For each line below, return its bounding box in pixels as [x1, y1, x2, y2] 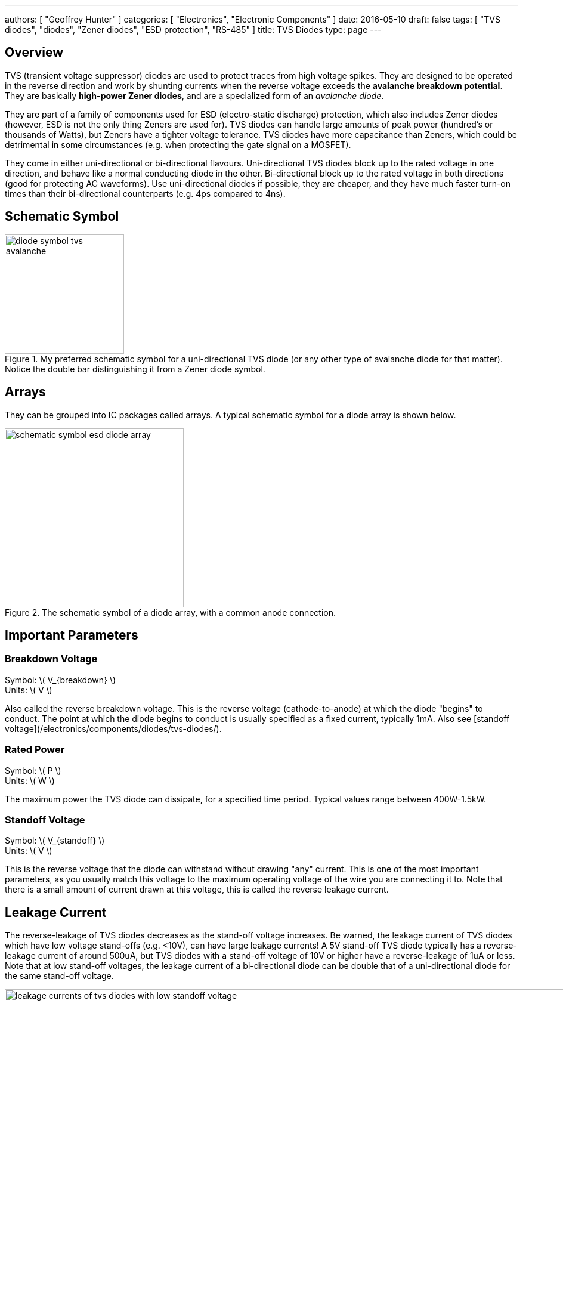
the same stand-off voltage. [5, 971, 114, 981]
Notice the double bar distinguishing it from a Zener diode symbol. [5, 363, 265, 374]
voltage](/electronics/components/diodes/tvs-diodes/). [5, 723, 222, 734]
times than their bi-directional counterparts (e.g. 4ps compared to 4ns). [5, 188, 286, 199]
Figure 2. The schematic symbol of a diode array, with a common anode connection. [5, 607, 336, 617]
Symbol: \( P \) [5, 765, 61, 776]
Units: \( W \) [5, 775, 55, 786]
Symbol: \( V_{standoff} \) [5, 835, 105, 846]
